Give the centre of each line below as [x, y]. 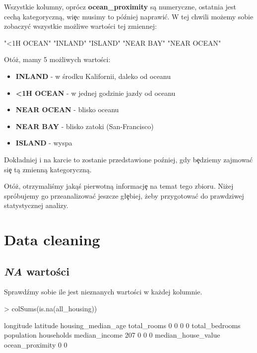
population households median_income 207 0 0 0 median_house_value [112, 335]
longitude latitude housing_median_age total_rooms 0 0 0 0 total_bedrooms [122, 325]
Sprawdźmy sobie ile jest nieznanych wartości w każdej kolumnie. [103, 292]
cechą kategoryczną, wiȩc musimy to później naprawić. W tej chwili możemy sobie [129, 16]
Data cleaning [52, 240]
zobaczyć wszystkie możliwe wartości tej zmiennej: [80, 26]
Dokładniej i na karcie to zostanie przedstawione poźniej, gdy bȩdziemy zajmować [128, 159]
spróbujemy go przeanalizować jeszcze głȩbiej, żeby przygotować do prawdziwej [124, 195]
